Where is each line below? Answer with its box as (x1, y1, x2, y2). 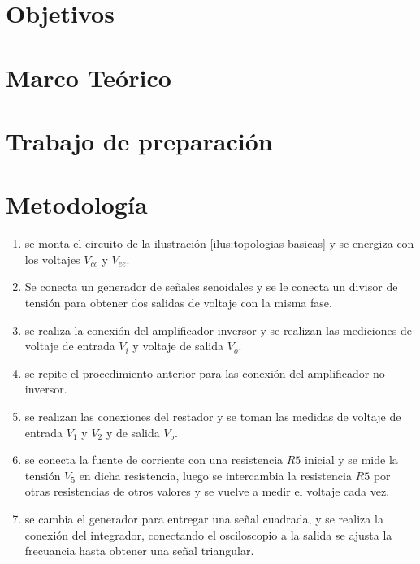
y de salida (106, 423, 160, 440)
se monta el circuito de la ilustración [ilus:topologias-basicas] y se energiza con (24, 235, 414, 252)
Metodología (6, 188, 148, 221)
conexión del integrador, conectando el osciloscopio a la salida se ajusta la (24, 526, 392, 543)
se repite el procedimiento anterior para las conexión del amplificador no (24, 364, 385, 381)
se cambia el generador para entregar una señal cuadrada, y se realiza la (24, 510, 383, 527)
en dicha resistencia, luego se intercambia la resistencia (79, 466, 352, 484)
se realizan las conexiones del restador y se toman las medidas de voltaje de (24, 408, 401, 424)
